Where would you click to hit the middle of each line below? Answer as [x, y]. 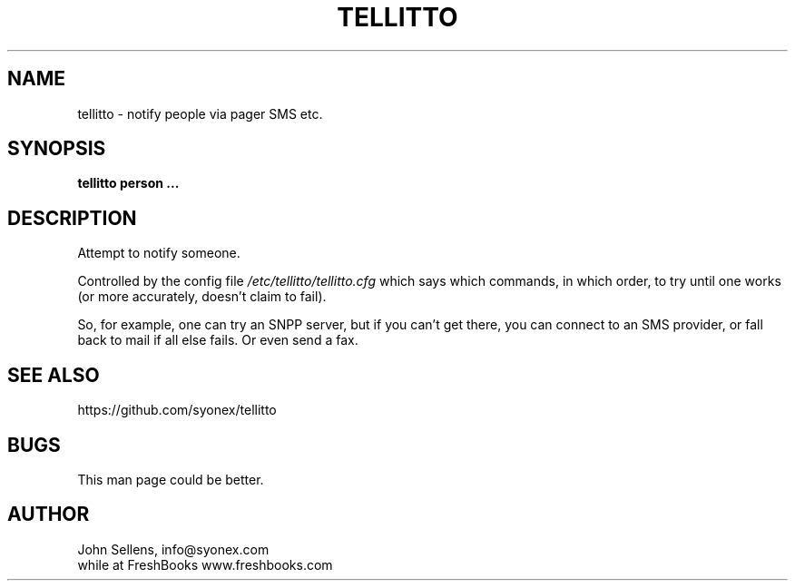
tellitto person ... [128, 183]
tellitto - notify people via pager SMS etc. [200, 113]
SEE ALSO [54, 375]
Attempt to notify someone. [159, 253]
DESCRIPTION [72, 218]
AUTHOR [49, 514]
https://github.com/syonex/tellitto [177, 410]
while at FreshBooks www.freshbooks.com [205, 564]
